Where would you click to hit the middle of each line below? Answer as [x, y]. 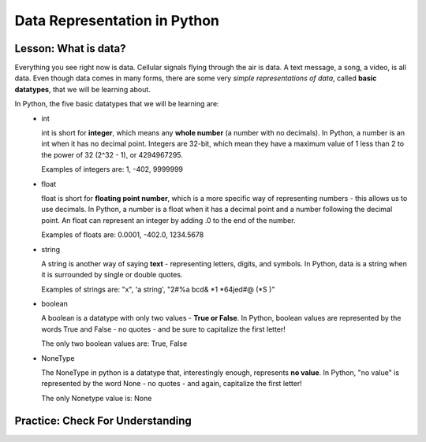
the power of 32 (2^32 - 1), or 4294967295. [112, 154]
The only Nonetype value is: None [97, 398]
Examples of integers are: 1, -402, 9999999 [112, 169]
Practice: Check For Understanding [103, 420]
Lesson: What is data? [70, 48]
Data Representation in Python [117, 20]
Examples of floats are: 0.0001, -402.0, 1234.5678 [123, 235]
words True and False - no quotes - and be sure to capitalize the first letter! [163, 329]
